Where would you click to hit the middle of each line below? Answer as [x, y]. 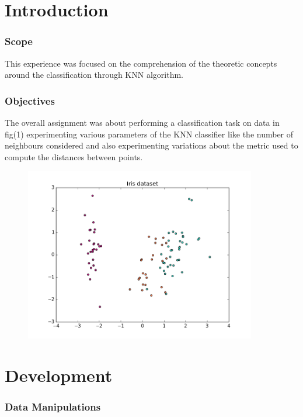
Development [59, 375]
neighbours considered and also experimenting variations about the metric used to [151, 145]
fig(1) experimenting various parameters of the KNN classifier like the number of [149, 134]
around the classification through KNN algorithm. [94, 75]
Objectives [30, 100]
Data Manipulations [53, 407]
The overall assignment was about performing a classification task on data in [142, 122]
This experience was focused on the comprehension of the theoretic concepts [141, 63]
